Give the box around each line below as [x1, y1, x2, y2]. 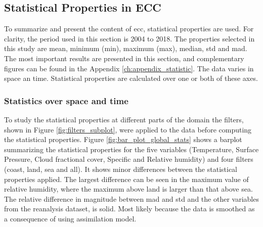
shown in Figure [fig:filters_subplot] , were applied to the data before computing [4, 124, 252, 134]
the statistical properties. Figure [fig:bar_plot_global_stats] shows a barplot [4, 134, 242, 145]
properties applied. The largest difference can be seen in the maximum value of [4, 173, 249, 184]
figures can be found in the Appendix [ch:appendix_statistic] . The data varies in [4, 63, 254, 73]
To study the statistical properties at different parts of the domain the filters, [4, 114, 244, 124]
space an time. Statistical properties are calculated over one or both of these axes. [4, 73, 258, 83]
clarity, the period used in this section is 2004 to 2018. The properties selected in [4, 33, 255, 43]
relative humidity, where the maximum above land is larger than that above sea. [4, 184, 253, 194]
